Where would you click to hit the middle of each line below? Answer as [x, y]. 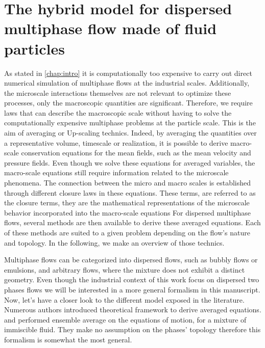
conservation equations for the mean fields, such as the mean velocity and [136, 153]
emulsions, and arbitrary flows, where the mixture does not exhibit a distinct [125, 269]
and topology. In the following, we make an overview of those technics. [114, 242]
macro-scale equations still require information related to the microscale [116, 172]
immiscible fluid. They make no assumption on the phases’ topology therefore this [132, 329]
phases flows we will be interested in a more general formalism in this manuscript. [132, 289]
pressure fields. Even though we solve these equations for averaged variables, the [130, 162]
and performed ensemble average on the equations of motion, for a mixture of [125, 319]
